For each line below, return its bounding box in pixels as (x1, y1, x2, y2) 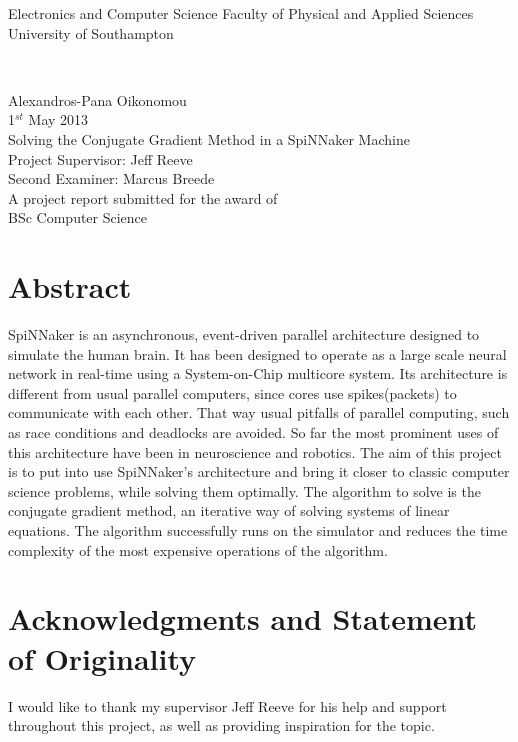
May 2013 (28, 109, 89, 130)
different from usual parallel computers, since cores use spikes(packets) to (8, 382, 457, 403)
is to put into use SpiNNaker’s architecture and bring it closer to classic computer (8, 461, 510, 482)
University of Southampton (8, 22, 174, 43)
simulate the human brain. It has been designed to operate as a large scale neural (8, 343, 507, 364)
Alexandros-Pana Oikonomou (8, 89, 187, 110)
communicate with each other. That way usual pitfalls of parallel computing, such (8, 402, 510, 423)
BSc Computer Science (8, 207, 148, 228)
